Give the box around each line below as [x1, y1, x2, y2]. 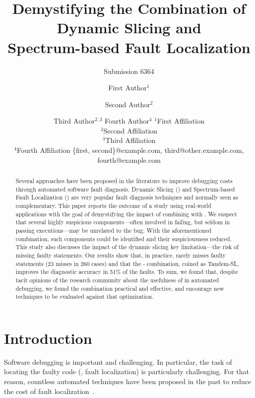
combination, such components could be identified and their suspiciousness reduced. [15, 234, 232, 243]
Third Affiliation [105, 135, 156, 145]
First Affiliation [157, 116, 204, 126]
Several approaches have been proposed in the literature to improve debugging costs [15, 177, 233, 185]
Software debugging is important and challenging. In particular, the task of [4, 356, 232, 367]
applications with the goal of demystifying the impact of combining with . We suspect [15, 209, 237, 218]
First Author [108, 82, 147, 93]
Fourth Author [104, 116, 149, 126]
